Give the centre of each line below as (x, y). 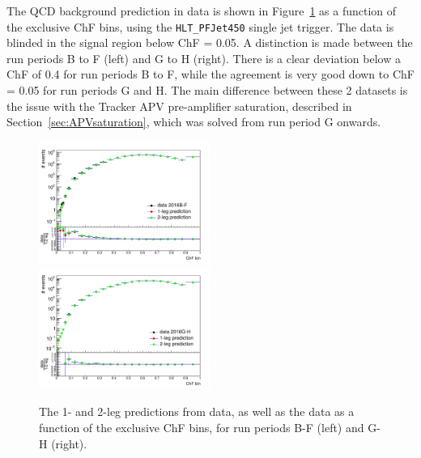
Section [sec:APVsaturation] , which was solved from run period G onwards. (194, 122)
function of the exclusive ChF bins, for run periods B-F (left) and (202, 428)
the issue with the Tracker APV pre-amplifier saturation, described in (179, 106)
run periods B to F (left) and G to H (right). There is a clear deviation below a (204, 58)
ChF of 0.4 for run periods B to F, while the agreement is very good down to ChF (210, 74)
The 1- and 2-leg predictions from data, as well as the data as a (197, 411)
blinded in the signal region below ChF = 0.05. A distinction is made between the (210, 42)
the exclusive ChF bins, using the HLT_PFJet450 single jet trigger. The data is (200, 26)
